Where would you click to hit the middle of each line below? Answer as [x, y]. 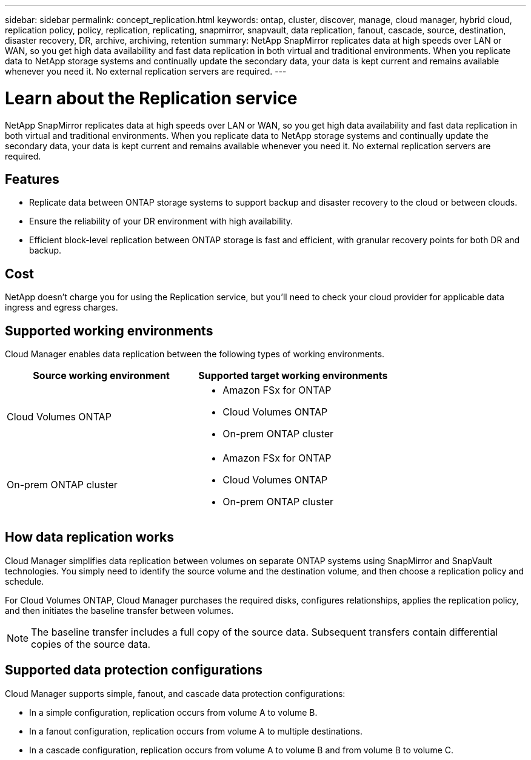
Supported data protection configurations [134, 670]
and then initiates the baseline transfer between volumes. [119, 610]
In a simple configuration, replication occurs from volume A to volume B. [173, 712]
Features [32, 179]
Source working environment [101, 376]
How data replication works [89, 537]
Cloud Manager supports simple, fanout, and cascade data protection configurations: [175, 693]
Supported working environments [109, 331]
